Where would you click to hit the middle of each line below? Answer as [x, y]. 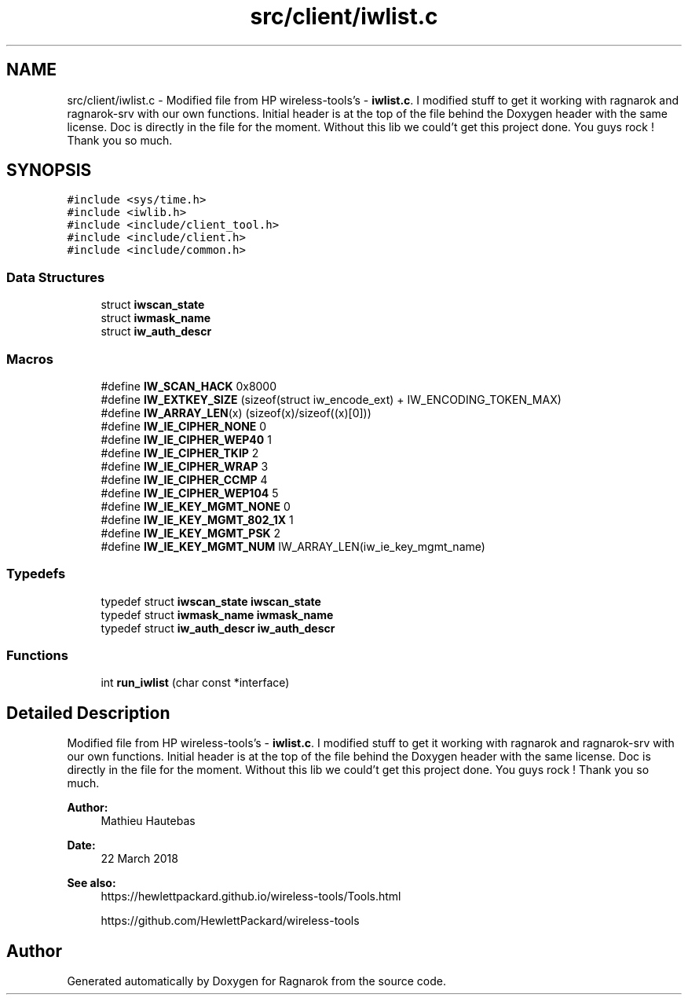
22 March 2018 [139, 859]
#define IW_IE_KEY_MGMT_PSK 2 [191, 533]
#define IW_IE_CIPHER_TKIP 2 [180, 453]
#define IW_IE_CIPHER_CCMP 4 [184, 479]
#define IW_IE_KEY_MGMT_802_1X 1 [197, 519]
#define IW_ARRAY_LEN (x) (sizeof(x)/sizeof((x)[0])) [236, 412]
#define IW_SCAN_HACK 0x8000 [189, 386]
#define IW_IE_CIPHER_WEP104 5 [190, 493]
